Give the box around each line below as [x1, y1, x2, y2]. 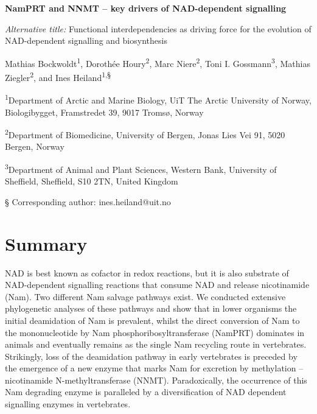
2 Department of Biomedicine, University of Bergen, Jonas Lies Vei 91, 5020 [5, 127, 285, 141]
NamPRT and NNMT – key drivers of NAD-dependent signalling [5, 2, 287, 14]
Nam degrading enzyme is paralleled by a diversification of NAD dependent [5, 385, 287, 398]
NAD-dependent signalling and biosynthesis [5, 34, 167, 47]
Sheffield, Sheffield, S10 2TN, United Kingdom [5, 175, 178, 188]
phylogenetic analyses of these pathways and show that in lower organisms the [5, 302, 297, 315]
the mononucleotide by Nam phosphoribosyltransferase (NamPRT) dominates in [5, 326, 305, 339]
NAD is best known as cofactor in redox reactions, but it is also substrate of [5, 266, 289, 279]
